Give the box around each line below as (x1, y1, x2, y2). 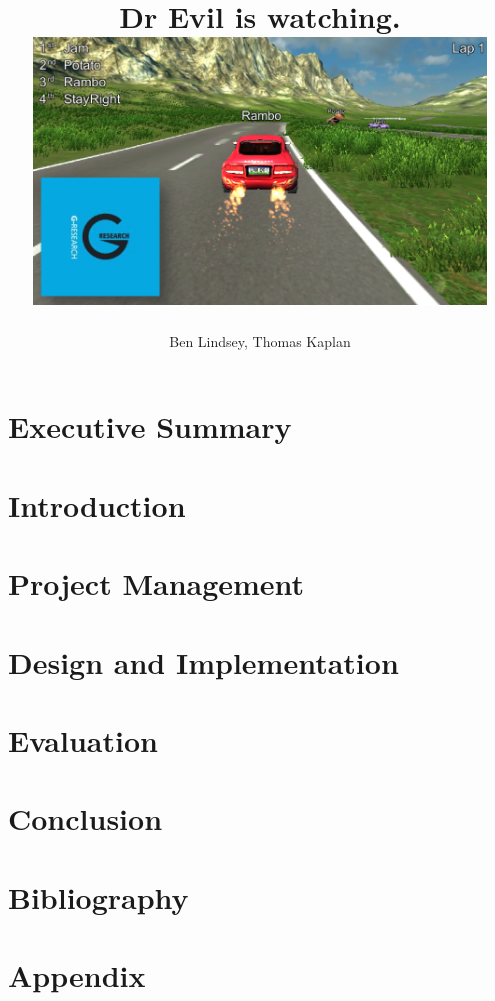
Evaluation (8, 719, 158, 760)
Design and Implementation (8, 641, 399, 682)
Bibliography (8, 876, 189, 917)
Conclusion (8, 798, 163, 839)
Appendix (8, 955, 146, 996)
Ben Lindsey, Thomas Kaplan (169, 330, 351, 351)
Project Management (8, 563, 305, 604)
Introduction (8, 484, 186, 525)
